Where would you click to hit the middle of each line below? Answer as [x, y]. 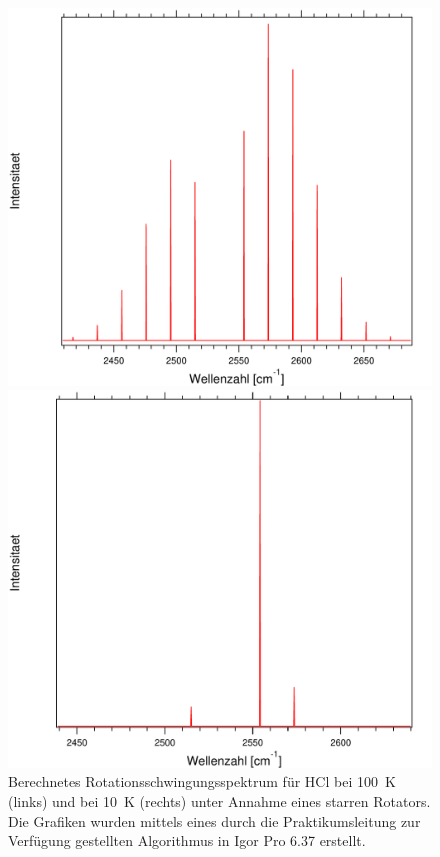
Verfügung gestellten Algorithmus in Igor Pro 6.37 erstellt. [187, 840]
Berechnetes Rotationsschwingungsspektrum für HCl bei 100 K [202, 781]
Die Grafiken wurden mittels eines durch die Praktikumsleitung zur [214, 820]
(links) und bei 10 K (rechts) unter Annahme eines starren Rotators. [219, 801]
